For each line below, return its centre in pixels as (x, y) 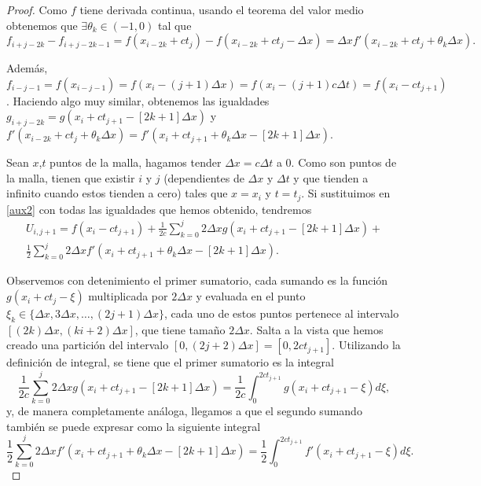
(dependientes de (204, 177)
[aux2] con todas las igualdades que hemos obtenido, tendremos (159, 209)
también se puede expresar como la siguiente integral (134, 426)
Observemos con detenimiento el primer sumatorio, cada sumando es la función (197, 280)
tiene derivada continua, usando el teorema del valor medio (222, 9)
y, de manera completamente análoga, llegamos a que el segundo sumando (184, 411)
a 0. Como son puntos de (336, 162)
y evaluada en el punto (251, 296)
